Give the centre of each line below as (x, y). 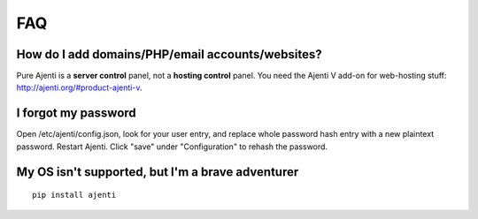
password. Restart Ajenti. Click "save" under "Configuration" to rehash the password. (172, 147)
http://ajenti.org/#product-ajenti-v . (79, 87)
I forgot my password (76, 113)
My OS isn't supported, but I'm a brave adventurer (158, 172)
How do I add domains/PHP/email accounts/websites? (169, 54)
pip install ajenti (74, 195)
